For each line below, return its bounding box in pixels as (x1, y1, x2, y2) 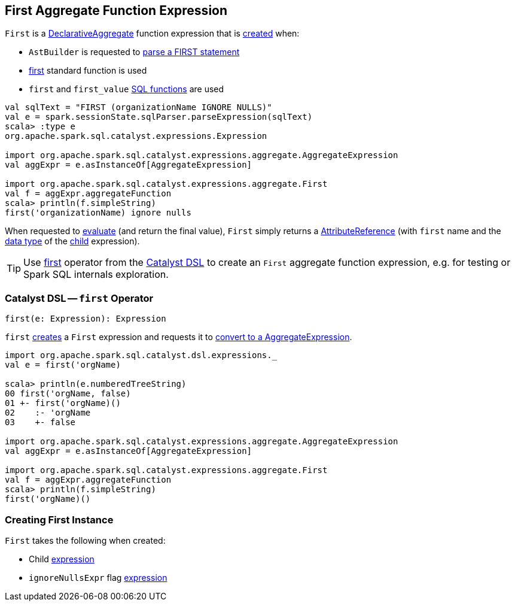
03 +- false (5, 417, 76, 428)
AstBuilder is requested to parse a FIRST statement (29, 47, 240, 57)
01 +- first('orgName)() (5, 398, 121, 408)
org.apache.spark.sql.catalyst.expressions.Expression (5, 131, 267, 141)
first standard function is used (29, 65, 147, 76)
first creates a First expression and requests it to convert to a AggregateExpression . (5, 332, 352, 343)
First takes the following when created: (5, 535, 166, 546)
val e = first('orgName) (5, 360, 121, 370)
